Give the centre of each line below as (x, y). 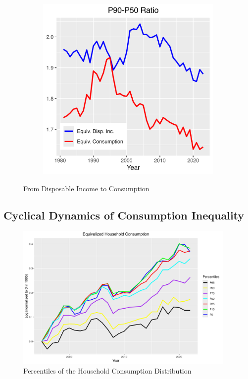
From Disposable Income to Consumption (86, 188)
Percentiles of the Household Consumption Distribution (107, 371)
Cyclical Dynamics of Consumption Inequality (124, 215)
